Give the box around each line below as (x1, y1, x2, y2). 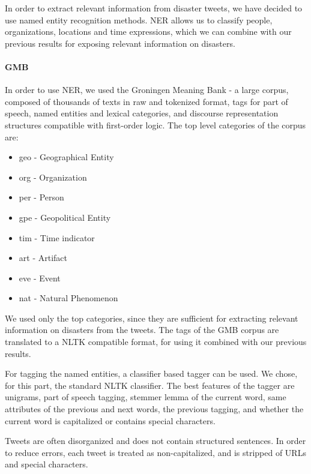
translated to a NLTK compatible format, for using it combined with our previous (5, 335, 307, 348)
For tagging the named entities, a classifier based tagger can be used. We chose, (5, 367, 298, 380)
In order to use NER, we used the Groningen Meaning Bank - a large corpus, (5, 83, 289, 96)
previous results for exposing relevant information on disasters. (5, 37, 235, 49)
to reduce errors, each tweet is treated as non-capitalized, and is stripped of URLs (5, 446, 306, 458)
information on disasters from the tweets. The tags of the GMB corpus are (5, 323, 279, 336)
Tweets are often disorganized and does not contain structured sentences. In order (5, 434, 306, 447)
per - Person (19, 191, 64, 203)
